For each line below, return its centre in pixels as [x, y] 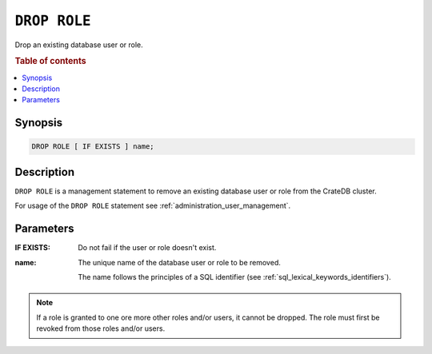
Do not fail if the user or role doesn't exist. [147, 248]
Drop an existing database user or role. [79, 45]
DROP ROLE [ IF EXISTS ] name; [93, 147]
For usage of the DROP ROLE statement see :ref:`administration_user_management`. [153, 206]
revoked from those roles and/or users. [101, 328]
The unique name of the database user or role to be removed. [180, 262]
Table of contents [51, 62]
